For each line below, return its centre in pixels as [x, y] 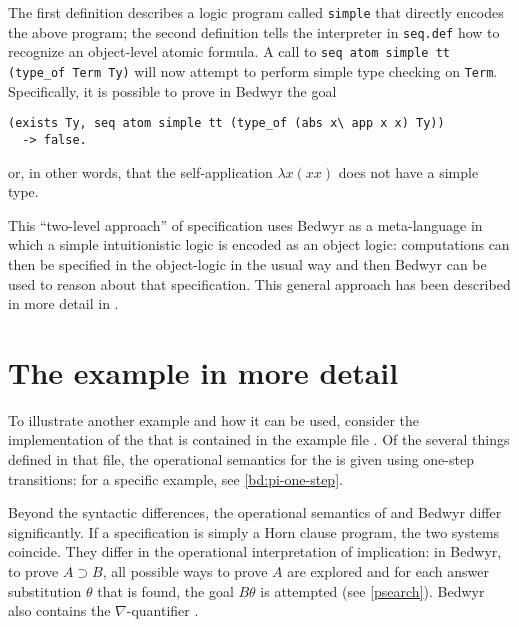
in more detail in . [63, 303]
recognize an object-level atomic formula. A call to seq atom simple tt [229, 51]
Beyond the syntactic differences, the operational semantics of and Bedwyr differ [255, 512]
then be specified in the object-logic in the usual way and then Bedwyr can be [247, 263]
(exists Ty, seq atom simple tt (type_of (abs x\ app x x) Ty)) [226, 123]
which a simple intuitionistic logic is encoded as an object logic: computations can [259, 244]
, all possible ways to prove [185, 570]
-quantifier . [162, 610]
